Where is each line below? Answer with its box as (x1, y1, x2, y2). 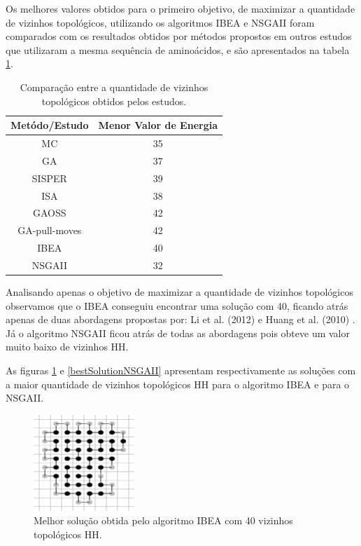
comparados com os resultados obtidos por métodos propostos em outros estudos (6, 29, 352, 43)
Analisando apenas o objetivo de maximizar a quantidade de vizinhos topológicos (6, 285, 353, 299)
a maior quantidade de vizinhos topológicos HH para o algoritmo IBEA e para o (6, 376, 350, 391)
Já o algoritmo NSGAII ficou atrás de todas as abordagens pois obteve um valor (6, 325, 350, 340)
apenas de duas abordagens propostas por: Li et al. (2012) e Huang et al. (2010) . (6, 312, 355, 327)
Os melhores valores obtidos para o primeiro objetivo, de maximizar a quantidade (6, 1, 355, 15)
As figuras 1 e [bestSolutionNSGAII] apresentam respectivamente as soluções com (6, 362, 356, 377)
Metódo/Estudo (10, 118, 89, 132)
